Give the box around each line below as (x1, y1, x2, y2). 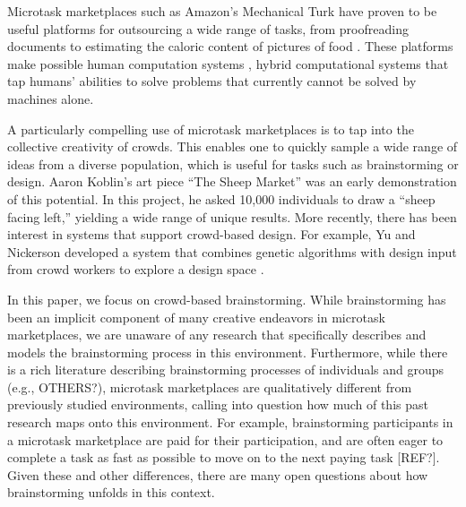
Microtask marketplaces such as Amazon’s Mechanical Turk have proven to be (7, 2, 437, 20)
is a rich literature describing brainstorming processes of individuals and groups (7, 360, 444, 379)
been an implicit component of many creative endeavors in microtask (7, 307, 385, 326)
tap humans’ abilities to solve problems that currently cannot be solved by (7, 72, 417, 90)
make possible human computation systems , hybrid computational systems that (7, 54, 449, 73)
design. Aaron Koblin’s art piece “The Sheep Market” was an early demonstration (7, 172, 457, 191)
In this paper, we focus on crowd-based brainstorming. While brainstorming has (7, 289, 446, 308)
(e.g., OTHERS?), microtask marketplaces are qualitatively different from (7, 377, 412, 396)
